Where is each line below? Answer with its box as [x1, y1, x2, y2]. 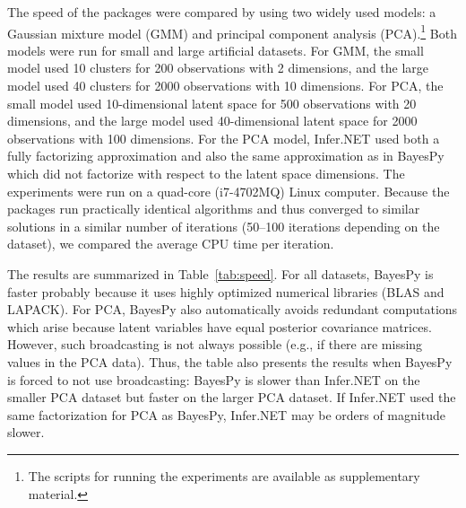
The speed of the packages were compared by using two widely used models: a [7, 3, 436, 21]
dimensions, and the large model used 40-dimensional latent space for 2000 [7, 111, 418, 130]
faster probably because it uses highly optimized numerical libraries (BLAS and [7, 282, 444, 301]
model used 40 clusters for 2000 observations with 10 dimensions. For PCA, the [7, 76, 444, 95]
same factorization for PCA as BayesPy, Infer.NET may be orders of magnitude [7, 405, 445, 424]
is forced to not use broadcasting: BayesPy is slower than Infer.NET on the [7, 370, 420, 389]
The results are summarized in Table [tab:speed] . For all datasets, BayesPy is [7, 264, 434, 283]
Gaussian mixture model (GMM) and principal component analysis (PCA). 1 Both [7, 21, 457, 42]
